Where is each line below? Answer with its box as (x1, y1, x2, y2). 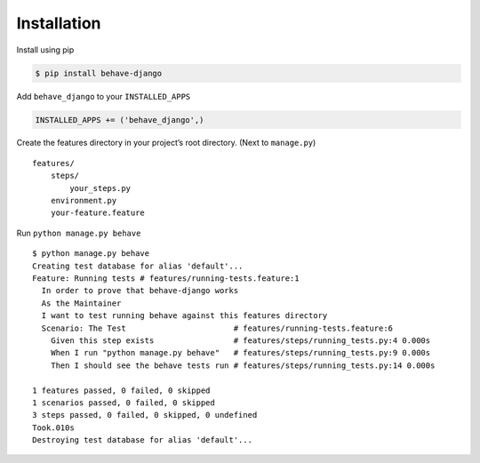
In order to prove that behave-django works (41, 285, 239, 296)
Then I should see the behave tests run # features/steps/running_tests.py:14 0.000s (50, 360, 436, 371)
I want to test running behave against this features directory (41, 311, 328, 321)
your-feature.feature (50, 208, 146, 218)
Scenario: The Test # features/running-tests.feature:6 (41, 323, 394, 333)
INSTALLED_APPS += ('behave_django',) (35, 115, 204, 124)
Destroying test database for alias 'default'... (32, 435, 253, 445)
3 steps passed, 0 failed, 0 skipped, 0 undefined (32, 410, 258, 420)
